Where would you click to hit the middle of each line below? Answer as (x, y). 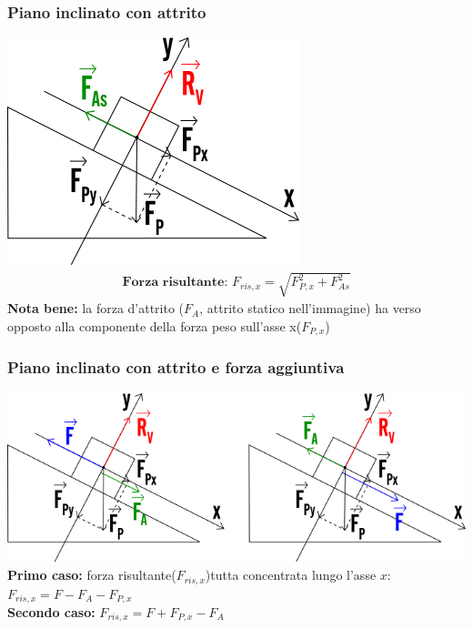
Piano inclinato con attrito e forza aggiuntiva (176, 367)
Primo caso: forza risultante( (92, 575)
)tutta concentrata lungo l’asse (291, 575)
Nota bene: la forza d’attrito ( (96, 308)
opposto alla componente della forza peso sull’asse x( (155, 325)
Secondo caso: (51, 611)
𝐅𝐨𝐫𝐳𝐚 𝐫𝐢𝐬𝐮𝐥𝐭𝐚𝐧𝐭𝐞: (175, 283)
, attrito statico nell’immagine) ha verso (310, 308)
